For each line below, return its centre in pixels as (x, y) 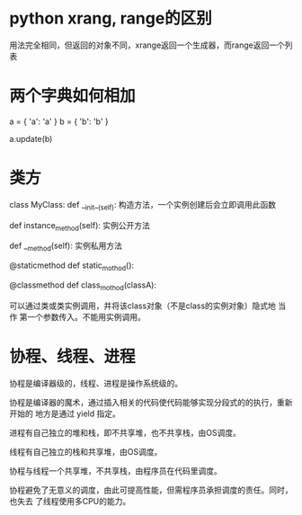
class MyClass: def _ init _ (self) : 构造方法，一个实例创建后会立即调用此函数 (143, 205)
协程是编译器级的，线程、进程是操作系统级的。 (96, 383)
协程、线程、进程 (73, 356)
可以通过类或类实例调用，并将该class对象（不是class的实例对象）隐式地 (143, 306)
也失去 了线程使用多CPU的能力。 (70, 501)
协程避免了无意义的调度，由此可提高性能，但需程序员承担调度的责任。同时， (151, 490)
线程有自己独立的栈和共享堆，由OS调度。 (86, 451)
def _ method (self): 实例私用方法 (66, 247)
